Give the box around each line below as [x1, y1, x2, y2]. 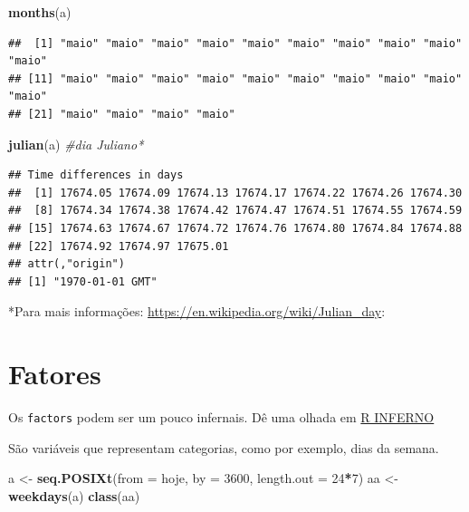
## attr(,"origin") [8, 257, 125, 271]
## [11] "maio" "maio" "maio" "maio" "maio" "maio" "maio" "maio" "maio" [8, 72, 463, 85]
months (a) [8, 3, 72, 21]
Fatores [8, 355, 101, 392]
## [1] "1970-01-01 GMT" [8, 275, 158, 288]
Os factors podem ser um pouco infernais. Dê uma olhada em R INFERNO [8, 408, 435, 427]
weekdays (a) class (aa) [8, 486, 140, 505]
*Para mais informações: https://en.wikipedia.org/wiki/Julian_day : [8, 302, 386, 321]
